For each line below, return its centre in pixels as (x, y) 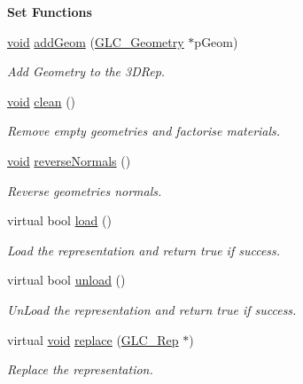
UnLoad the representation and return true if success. (152, 309)
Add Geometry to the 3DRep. (86, 71)
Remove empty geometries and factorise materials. (144, 131)
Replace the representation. (80, 369)
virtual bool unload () (66, 280)
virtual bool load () (59, 220)
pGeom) (216, 41)
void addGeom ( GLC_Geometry (96, 41)
